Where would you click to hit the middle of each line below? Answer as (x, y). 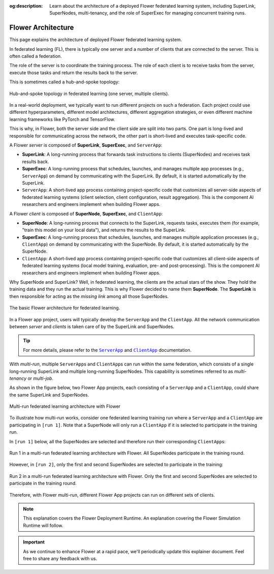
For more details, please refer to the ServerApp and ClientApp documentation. (107, 350)
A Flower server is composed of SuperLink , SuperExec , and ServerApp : (86, 145)
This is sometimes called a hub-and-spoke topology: (64, 82)
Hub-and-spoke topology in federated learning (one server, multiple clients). (89, 94)
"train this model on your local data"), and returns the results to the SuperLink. (104, 230)
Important (34, 542)
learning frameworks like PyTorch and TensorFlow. (62, 119)
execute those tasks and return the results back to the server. (74, 72)
